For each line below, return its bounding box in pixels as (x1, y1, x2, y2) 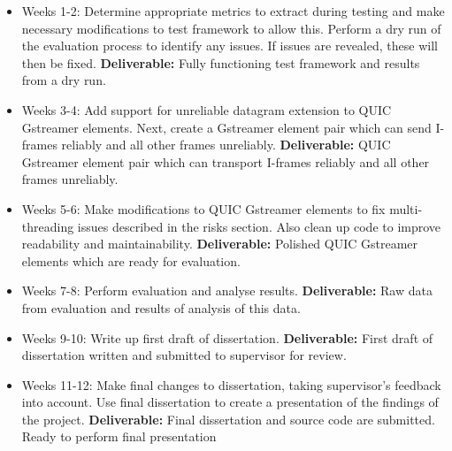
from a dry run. (21, 71, 106, 89)
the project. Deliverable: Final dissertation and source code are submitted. (21, 409, 435, 428)
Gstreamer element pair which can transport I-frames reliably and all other (21, 152, 430, 171)
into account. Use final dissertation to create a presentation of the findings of (21, 393, 439, 411)
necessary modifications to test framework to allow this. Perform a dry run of (21, 19, 441, 37)
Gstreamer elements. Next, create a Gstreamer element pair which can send (21, 118, 432, 136)
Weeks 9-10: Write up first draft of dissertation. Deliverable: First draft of (21, 328, 433, 347)
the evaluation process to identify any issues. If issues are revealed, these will (21, 36, 438, 55)
